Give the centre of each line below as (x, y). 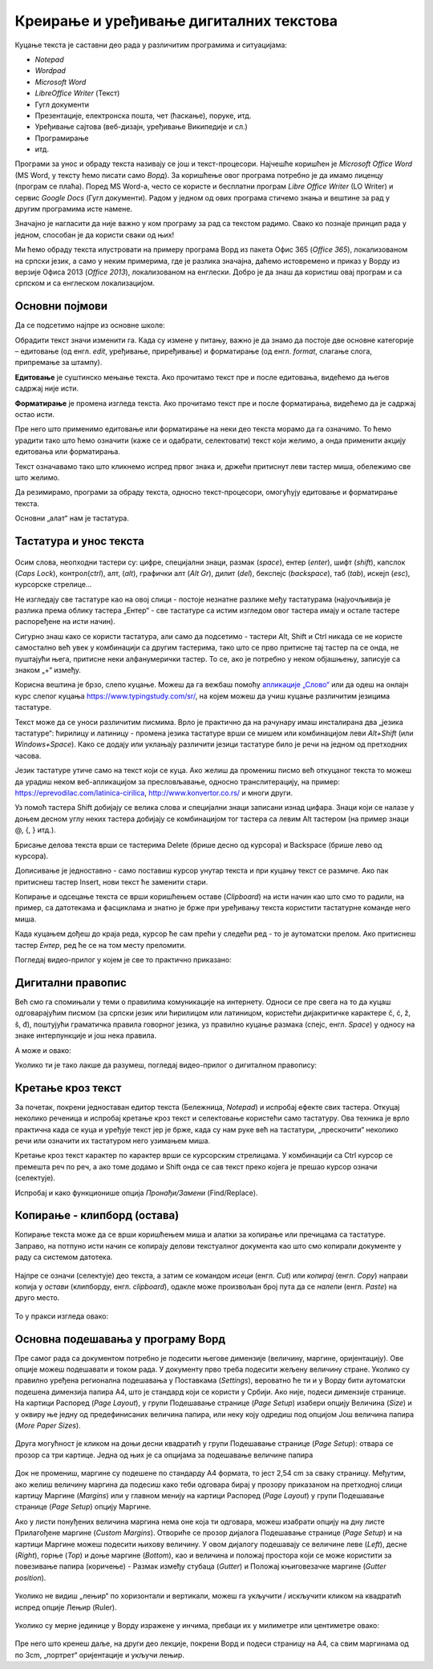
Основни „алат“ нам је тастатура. (72, 518)
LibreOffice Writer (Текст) (77, 93)
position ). (30, 1578)
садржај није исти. (47, 388)
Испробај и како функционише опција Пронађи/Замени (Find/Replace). (136, 1193)
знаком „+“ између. (48, 670)
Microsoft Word (61, 82)
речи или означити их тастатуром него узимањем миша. (113, 1140)
